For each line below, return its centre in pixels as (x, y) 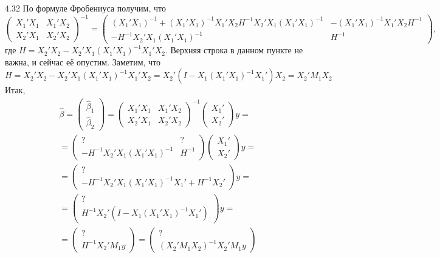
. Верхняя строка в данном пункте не (234, 50)
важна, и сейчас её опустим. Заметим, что (83, 61)
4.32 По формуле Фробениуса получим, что (85, 8)
